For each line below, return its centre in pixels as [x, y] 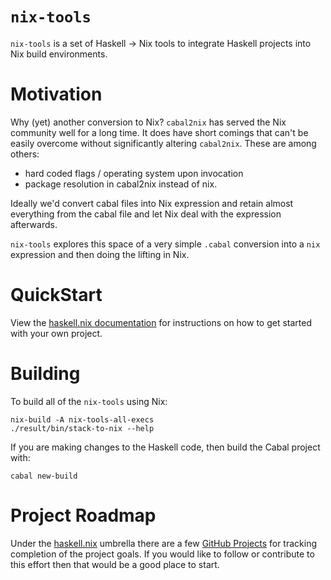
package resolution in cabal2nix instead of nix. [121, 184]
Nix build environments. [59, 54]
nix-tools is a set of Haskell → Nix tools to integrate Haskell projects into [161, 43]
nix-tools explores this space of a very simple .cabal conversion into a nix [165, 244]
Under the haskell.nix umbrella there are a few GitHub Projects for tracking [163, 543]
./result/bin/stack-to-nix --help [82, 428]
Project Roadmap [83, 515]
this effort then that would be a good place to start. [115, 564]
